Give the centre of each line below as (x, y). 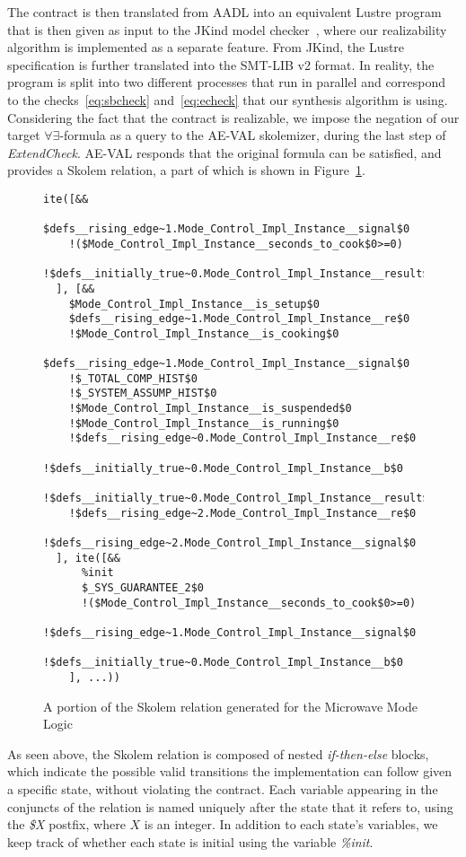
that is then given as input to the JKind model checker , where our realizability (227, 29)
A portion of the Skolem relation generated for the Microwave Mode (231, 706)
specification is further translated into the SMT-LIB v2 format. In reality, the (221, 64)
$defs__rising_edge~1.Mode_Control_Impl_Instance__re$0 (239, 319)
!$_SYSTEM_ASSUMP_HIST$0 (143, 394)
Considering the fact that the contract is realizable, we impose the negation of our (233, 117)
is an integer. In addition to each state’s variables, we (291, 824)
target (24, 135)
